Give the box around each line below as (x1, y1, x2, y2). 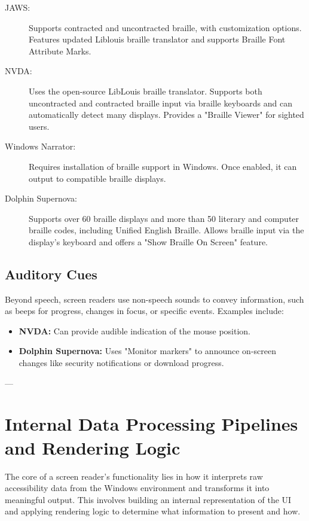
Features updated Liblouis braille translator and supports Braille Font (29, 33, 286, 45)
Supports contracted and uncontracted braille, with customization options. (29, 21, 302, 33)
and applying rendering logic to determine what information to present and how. (5, 505, 301, 517)
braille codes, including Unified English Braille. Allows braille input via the (29, 224, 304, 236)
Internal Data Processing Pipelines (5, 412, 298, 436)
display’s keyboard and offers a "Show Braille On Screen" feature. (29, 235, 268, 248)
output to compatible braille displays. (29, 172, 166, 184)
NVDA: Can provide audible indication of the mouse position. (19, 324, 251, 337)
